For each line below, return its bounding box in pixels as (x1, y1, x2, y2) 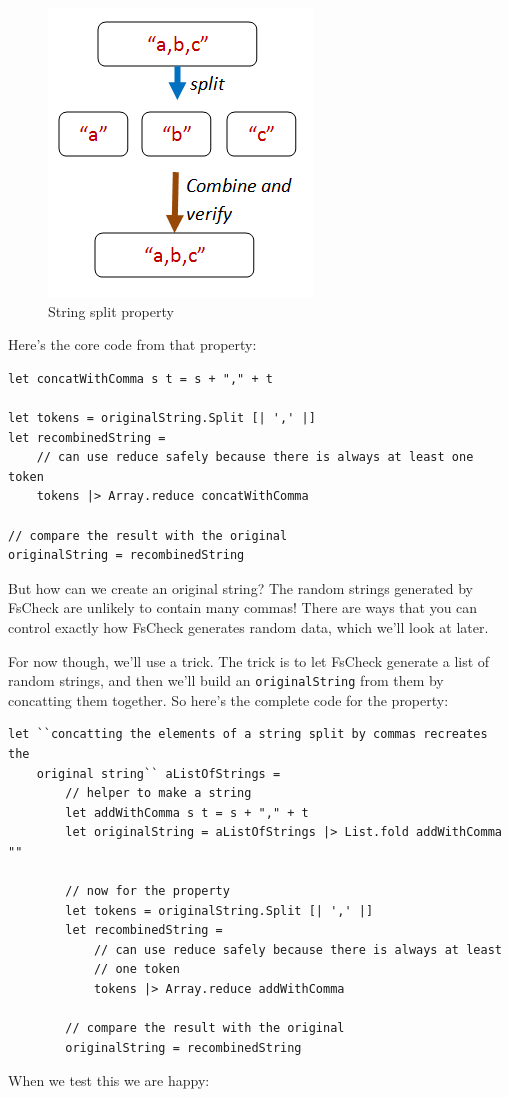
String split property (48, 300, 174, 321)
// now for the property (65, 884, 230, 899)
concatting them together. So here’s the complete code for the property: (8, 689, 449, 710)
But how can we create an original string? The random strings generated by (8, 577, 473, 598)
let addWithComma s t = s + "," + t (65, 805, 309, 820)
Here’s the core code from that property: (8, 334, 257, 355)
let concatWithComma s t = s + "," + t (8, 371, 273, 386)
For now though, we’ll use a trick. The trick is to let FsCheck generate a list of (8, 650, 490, 671)
